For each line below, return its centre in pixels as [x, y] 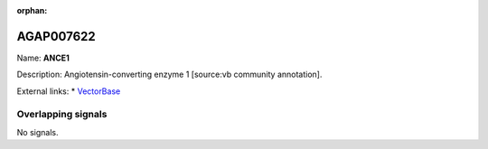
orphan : [32, 10]
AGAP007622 [56, 36]
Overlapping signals [62, 115]
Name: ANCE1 [43, 58]
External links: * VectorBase [69, 91]
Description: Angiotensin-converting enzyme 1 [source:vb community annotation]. [169, 74]
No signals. [38, 132]
